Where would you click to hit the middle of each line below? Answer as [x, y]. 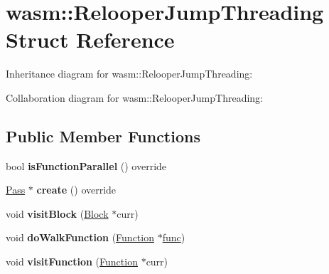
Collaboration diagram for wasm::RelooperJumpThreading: [134, 97]
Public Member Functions [103, 136]
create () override [76, 190]
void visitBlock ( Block [57, 213]
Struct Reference [90, 39]
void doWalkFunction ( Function [80, 237]
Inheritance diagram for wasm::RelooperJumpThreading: [129, 74]
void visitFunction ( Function [72, 262]
